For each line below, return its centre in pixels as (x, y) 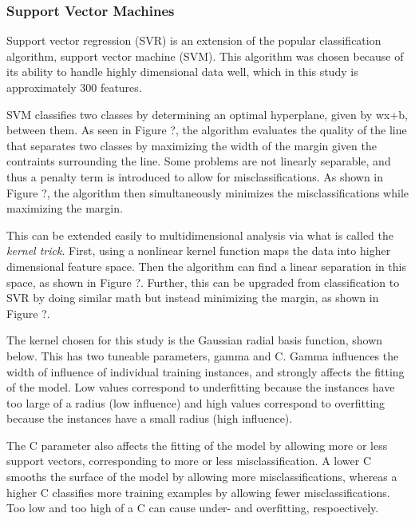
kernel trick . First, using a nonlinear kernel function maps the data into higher (199, 251)
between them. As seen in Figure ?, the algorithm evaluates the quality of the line (207, 130)
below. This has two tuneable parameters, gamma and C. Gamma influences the (203, 355)
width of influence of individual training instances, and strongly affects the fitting (206, 371)
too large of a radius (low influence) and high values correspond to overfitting (196, 402)
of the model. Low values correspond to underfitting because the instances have (201, 387)
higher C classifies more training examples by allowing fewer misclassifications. (198, 492)
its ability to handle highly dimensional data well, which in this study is (182, 72)
